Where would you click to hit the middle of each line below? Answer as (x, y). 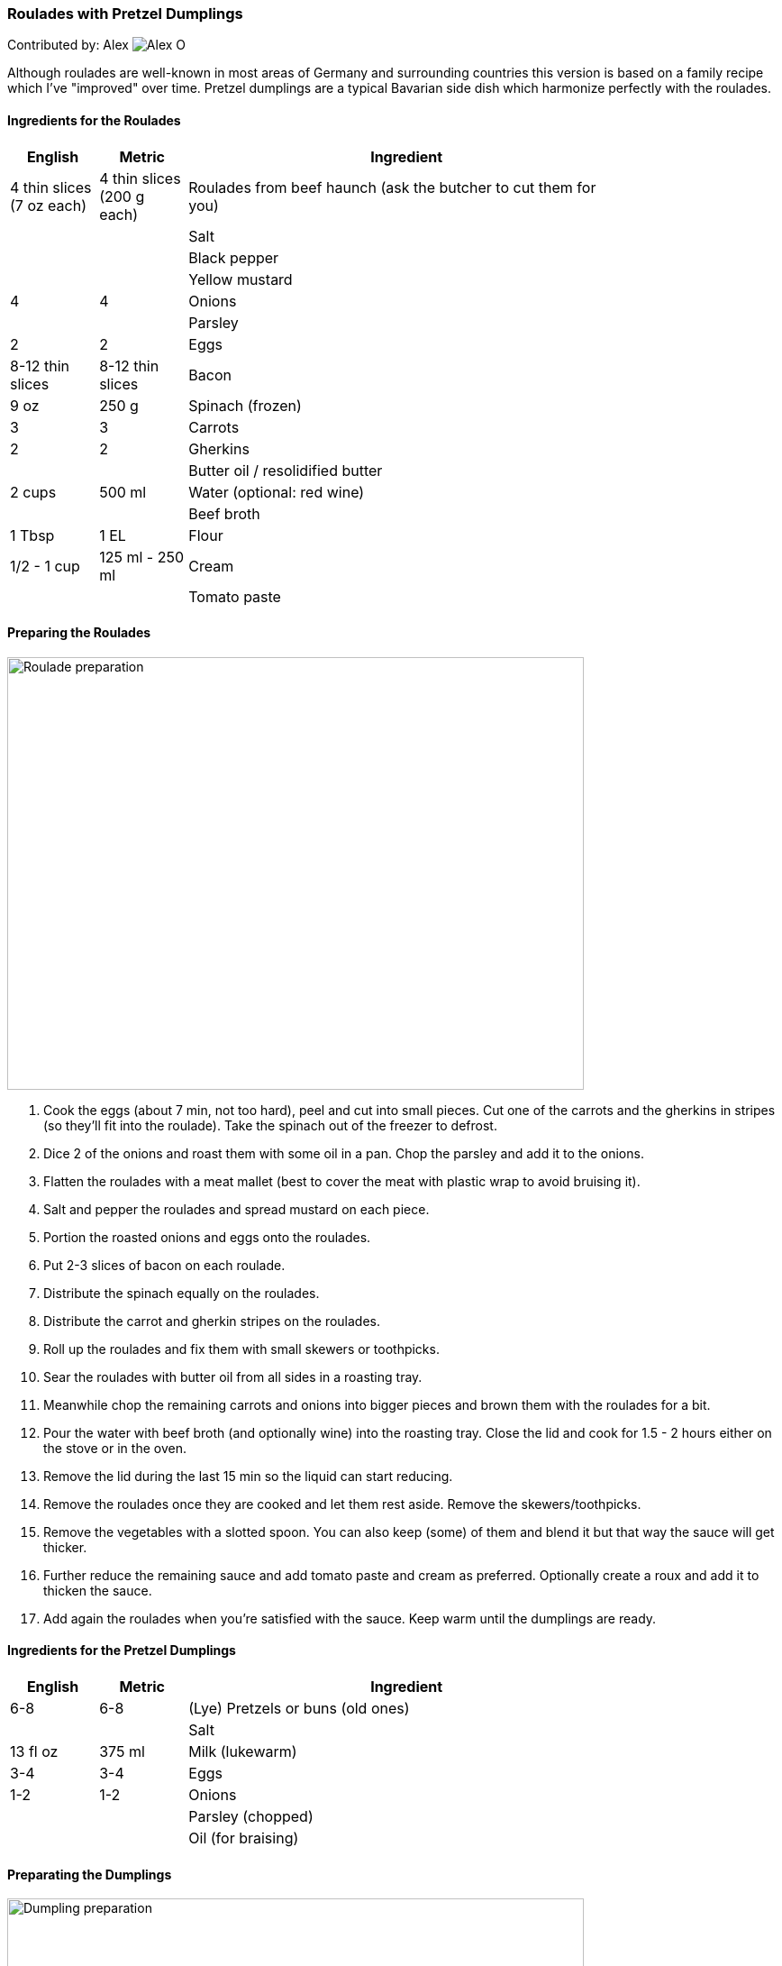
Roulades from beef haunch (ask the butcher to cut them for (392, 187)
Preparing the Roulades (79, 633)
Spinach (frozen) (245, 405)
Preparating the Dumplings (90, 1874)
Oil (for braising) (244, 1838)
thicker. (65, 1547)
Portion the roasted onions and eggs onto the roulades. (207, 1237)
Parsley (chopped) (251, 1817)
